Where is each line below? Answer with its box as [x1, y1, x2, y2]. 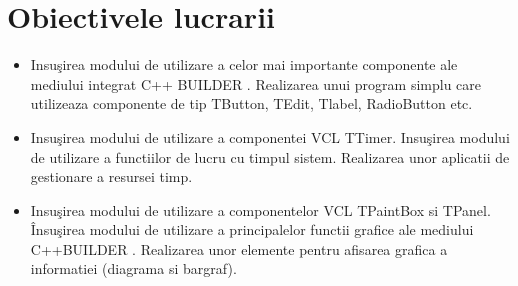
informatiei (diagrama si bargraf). [30, 258, 237, 279]
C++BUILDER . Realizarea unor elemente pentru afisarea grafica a [30, 238, 448, 259]
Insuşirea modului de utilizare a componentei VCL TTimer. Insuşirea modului [30, 126, 510, 147]
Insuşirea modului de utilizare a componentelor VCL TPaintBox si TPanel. [30, 199, 491, 220]
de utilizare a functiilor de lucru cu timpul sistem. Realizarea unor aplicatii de [30, 146, 510, 167]
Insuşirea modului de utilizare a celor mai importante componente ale [30, 54, 458, 75]
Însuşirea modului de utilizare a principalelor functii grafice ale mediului [30, 219, 474, 240]
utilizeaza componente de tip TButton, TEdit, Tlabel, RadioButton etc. [30, 93, 473, 114]
